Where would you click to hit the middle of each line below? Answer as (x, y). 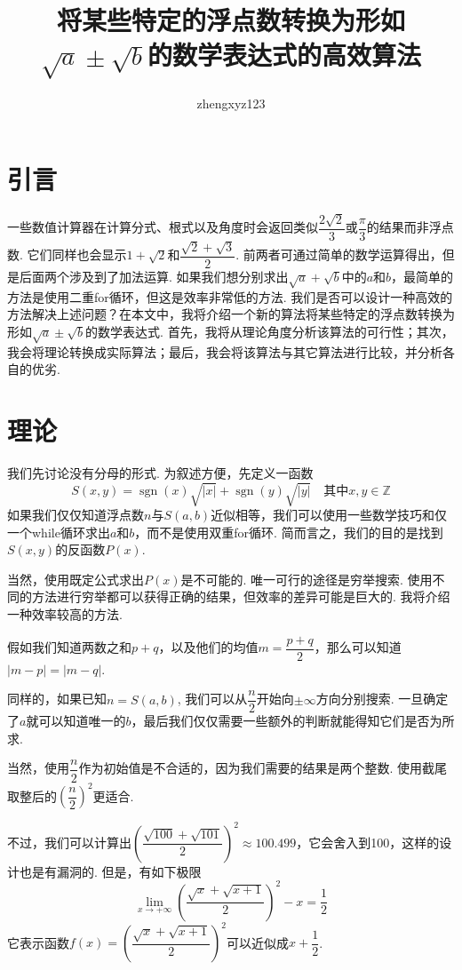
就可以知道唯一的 (76, 721)
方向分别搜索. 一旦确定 (382, 699)
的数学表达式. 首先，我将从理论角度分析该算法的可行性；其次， (270, 331)
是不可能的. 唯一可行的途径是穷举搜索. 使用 (307, 579)
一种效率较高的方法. (65, 613)
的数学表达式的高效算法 (285, 55)
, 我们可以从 (212, 699)
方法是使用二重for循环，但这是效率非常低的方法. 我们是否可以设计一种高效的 (230, 296)
